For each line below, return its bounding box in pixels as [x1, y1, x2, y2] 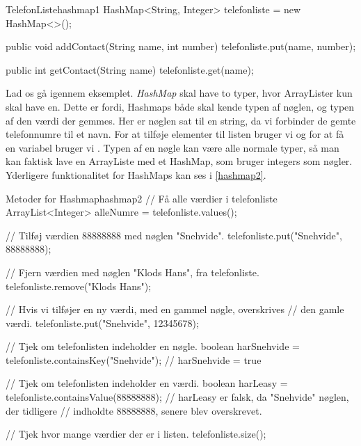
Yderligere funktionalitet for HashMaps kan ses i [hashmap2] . [6, 167, 266, 182]
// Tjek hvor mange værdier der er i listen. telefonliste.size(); [6, 427, 266, 441]
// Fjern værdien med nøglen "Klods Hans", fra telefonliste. [6, 264, 259, 279]
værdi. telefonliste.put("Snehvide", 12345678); [6, 315, 199, 330]
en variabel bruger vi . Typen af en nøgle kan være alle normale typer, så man [6, 140, 339, 154]
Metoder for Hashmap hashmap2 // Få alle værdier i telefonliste [6, 191, 278, 205]
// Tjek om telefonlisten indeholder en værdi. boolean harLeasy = [6, 376, 288, 390]
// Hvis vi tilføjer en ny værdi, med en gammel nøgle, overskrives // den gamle [6, 302, 344, 317]
